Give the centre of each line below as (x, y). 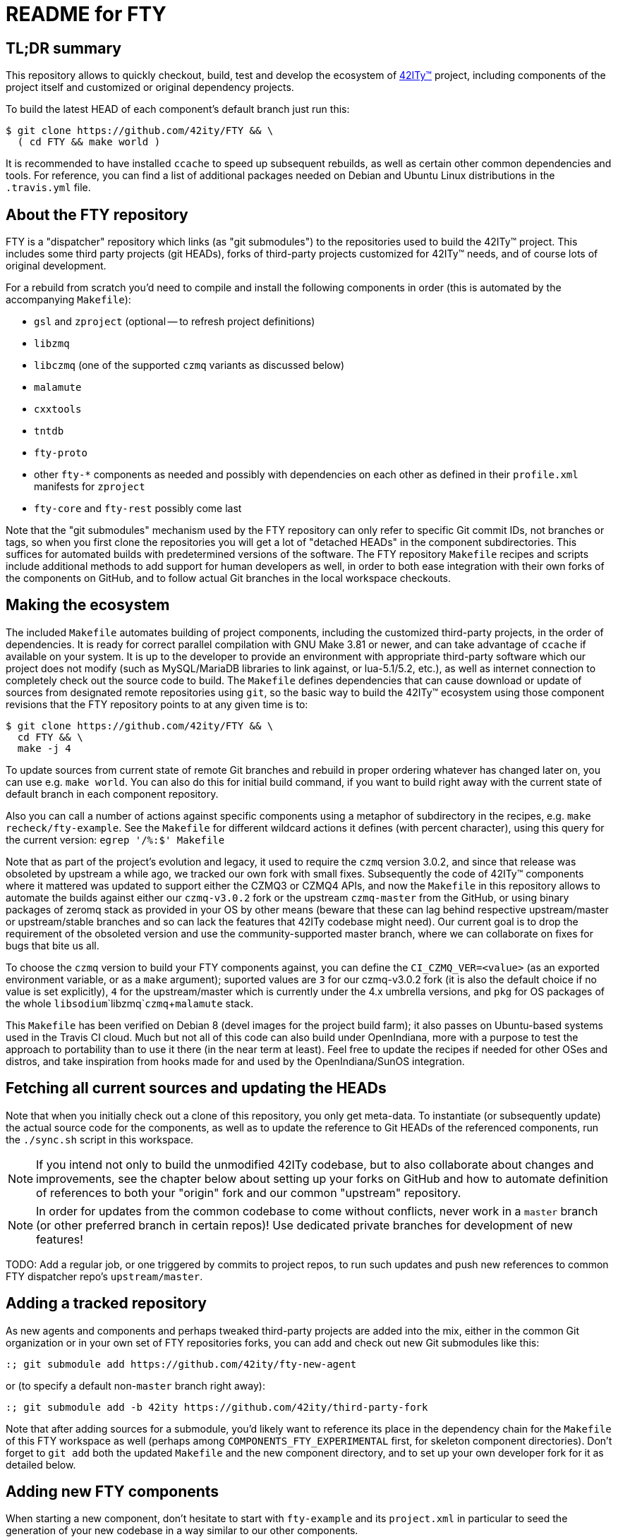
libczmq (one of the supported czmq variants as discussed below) (189, 365)
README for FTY (86, 14)
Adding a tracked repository (106, 1304)
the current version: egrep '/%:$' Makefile (115, 839)
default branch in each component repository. (112, 794)
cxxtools (58, 409)
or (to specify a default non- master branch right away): (135, 1385)
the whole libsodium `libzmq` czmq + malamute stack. (130, 1003)
